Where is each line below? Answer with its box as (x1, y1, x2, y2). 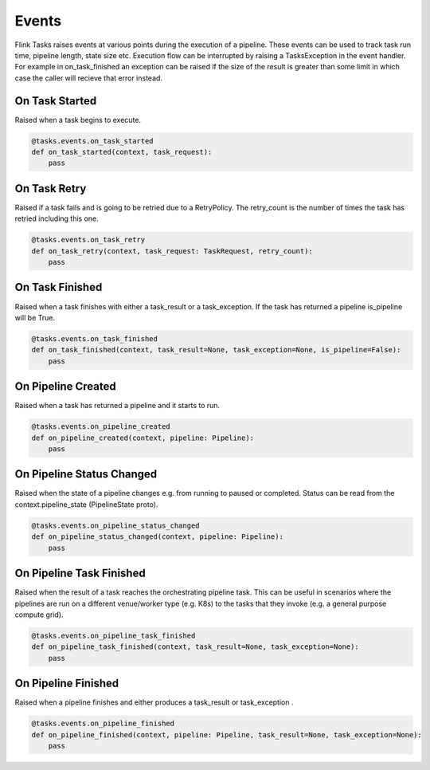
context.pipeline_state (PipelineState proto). (14, 499, 158, 509)
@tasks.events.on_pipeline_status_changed (31, 521, 200, 530)
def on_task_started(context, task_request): (31, 147, 213, 156)
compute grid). (14, 610, 64, 619)
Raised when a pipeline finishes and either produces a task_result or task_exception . (14, 697, 294, 707)
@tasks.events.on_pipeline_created (31, 422, 170, 431)
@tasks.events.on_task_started (31, 136, 154, 145)
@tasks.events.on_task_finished (31, 334, 158, 343)
